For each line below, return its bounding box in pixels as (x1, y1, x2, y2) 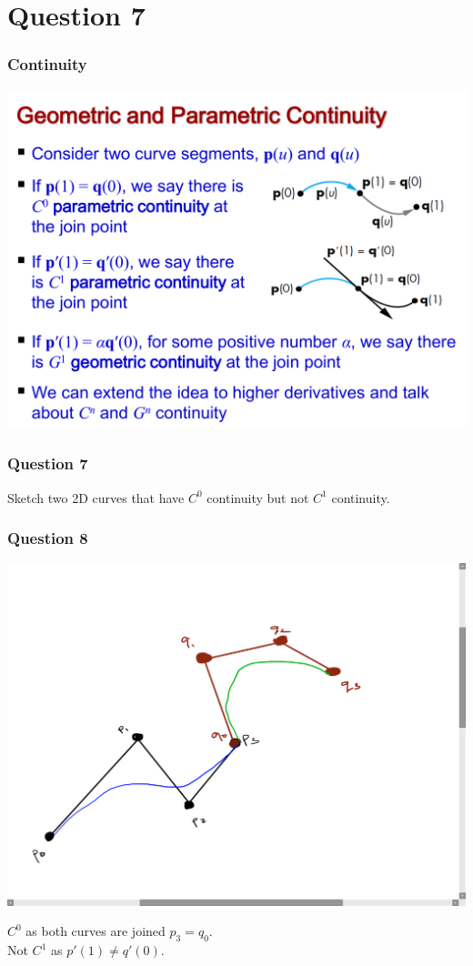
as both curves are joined (25, 921, 166, 941)
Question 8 (7, 527, 88, 549)
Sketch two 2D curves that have (7, 488, 185, 507)
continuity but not (206, 488, 309, 507)
